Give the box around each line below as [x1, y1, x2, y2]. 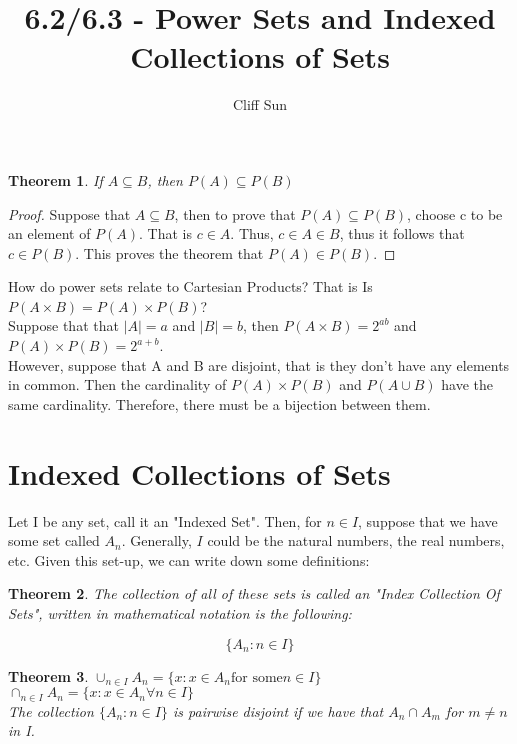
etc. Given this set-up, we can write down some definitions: [8, 549, 370, 570]
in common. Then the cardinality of [8, 374, 227, 395]
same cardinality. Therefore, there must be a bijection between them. [8, 393, 431, 414]
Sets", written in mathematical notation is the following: [8, 602, 352, 623]
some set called [8, 530, 100, 551]
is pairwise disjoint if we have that [172, 700, 384, 721]
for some [230, 670, 283, 685]
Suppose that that [8, 315, 119, 336]
